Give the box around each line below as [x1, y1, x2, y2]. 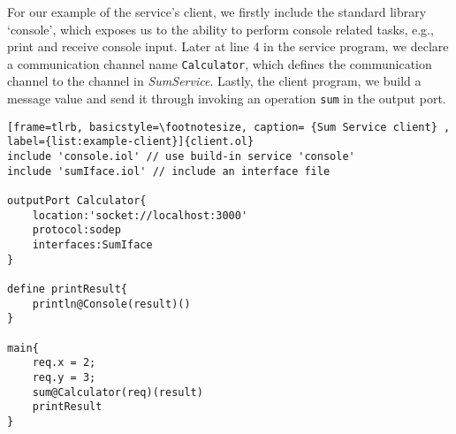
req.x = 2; [32, 356, 96, 369]
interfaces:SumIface [32, 238, 153, 251]
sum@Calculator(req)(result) [32, 385, 203, 399]
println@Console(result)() [32, 297, 191, 310]
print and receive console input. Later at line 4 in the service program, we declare [7, 37, 449, 56]
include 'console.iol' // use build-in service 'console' [7, 150, 355, 163]
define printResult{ [7, 282, 128, 295]
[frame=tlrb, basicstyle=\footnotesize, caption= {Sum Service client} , [7, 120, 451, 133]
